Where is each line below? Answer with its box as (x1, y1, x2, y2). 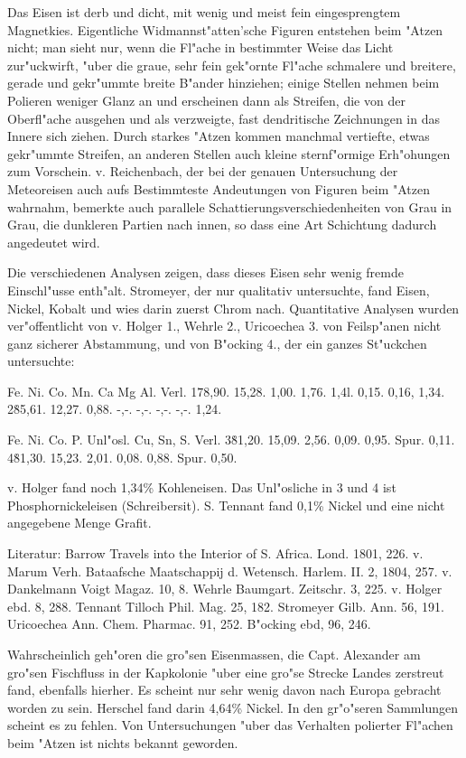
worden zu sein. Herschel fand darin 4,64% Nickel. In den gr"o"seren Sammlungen (7, 697, 458, 716)
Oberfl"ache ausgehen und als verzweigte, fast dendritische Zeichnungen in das (7, 108, 441, 127)
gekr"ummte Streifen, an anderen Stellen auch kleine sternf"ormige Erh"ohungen (7, 144, 451, 163)
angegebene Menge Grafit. (7, 513, 152, 532)
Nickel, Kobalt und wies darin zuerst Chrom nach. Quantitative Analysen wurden (7, 298, 460, 317)
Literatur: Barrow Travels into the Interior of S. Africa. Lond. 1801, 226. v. (7, 544, 424, 563)
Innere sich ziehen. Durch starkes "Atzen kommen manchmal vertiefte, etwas (7, 126, 430, 145)
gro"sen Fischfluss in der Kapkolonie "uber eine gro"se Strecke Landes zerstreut (7, 662, 444, 681)
